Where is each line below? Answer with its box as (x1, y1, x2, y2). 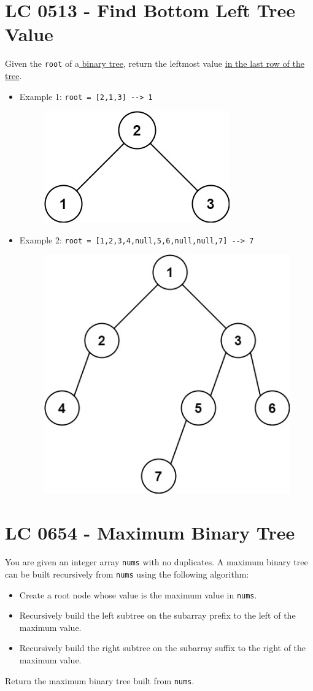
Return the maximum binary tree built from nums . (5, 674, 195, 687)
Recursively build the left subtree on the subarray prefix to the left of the (19, 609, 296, 622)
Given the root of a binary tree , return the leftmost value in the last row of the (5, 57, 304, 70)
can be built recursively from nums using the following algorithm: (5, 567, 249, 580)
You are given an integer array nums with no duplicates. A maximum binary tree (5, 555, 308, 568)
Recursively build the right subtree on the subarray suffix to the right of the (19, 641, 306, 654)
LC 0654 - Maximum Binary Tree (5, 520, 295, 545)
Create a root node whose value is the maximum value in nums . (19, 588, 257, 601)
